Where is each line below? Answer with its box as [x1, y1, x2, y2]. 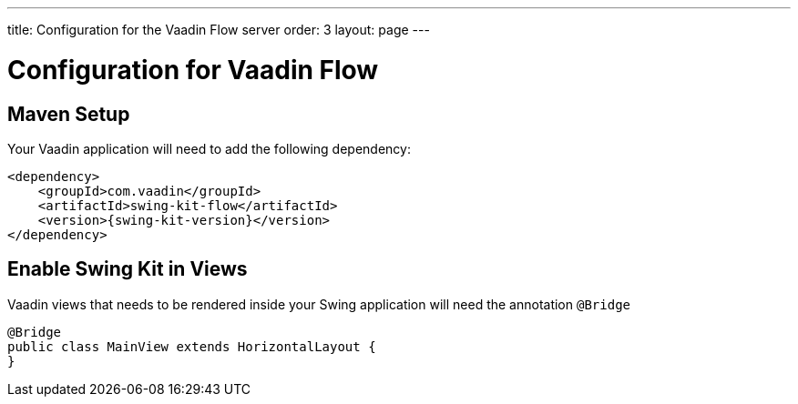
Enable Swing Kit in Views [7, 258, 248, 281]
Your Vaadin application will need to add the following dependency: [7, 140, 411, 157]
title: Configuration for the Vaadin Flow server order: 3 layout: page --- [7, 22, 430, 37]
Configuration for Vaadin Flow [7, 54, 379, 86]
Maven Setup [7, 102, 130, 126]
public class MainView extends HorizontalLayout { [7, 338, 376, 354]
